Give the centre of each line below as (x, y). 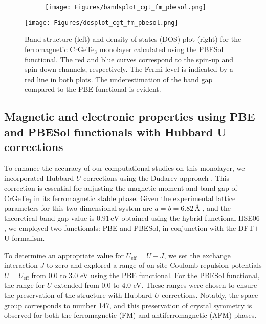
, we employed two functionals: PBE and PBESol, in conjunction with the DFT (129, 228)
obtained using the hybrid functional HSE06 (191, 218)
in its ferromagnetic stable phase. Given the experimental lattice (135, 198)
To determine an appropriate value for (64, 255)
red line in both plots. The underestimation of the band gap (119, 79)
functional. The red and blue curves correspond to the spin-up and (129, 59)
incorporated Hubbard (39, 178)
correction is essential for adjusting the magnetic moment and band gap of (121, 188)
